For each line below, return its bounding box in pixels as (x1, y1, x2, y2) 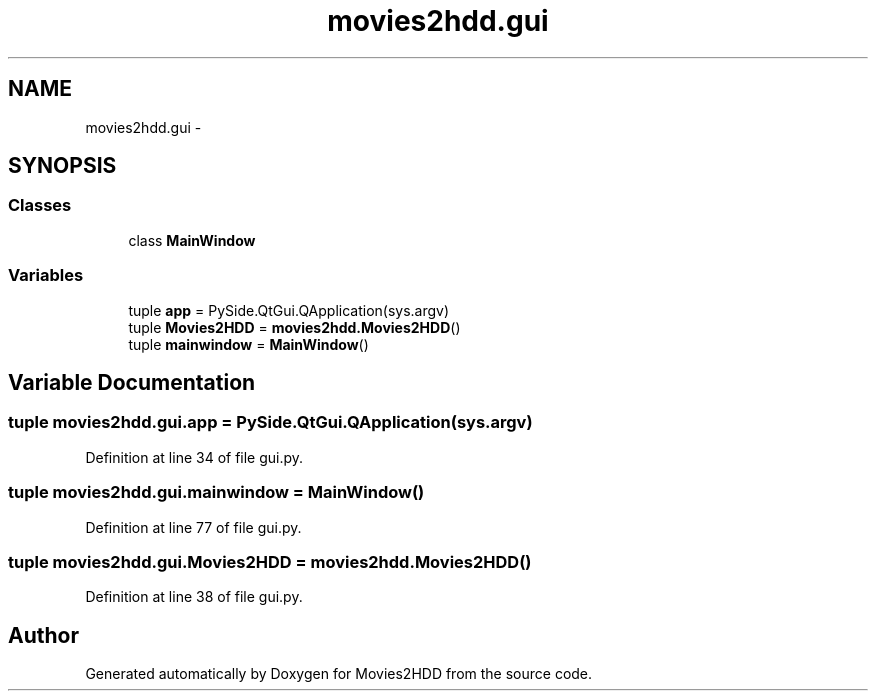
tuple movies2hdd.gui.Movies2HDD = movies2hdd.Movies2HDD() (8, 551, 532, 572)
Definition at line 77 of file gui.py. (85, 518, 302, 536)
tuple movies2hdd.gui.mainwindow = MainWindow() (8, 482, 425, 503)
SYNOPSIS (8, 153, 117, 179)
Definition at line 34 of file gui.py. (85, 448, 304, 466)
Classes (8, 195, 72, 216)
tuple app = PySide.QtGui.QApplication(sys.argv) (128, 301, 450, 319)
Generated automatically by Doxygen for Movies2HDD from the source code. (85, 665, 593, 683)
